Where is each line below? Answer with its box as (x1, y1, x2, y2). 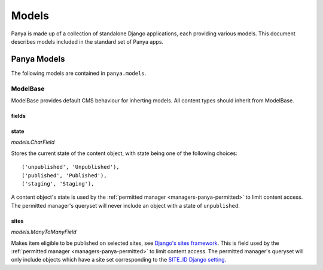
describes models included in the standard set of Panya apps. (11, 38, 164, 45)
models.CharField (11, 138, 55, 146)
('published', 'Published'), (22, 172, 107, 179)
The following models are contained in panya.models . (11, 69, 147, 77)
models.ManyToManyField (11, 228, 77, 236)
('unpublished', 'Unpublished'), (22, 163, 120, 171)
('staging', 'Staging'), (22, 180, 95, 187)
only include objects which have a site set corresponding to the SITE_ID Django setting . (11, 256, 227, 263)
